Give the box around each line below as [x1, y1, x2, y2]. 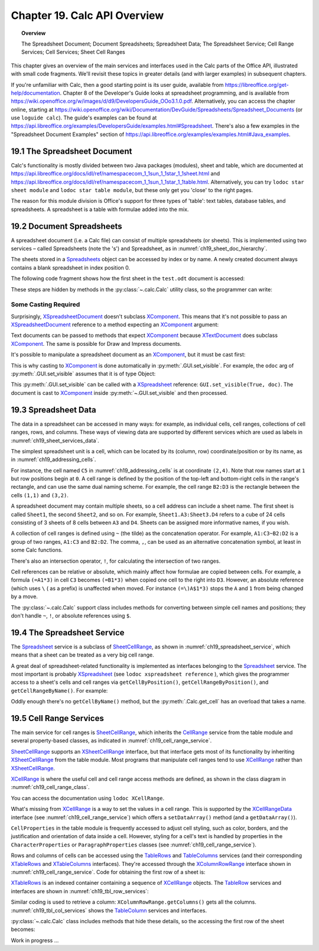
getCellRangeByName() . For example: [11, 687, 108, 694]
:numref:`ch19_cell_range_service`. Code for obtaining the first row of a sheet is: [11, 868, 206, 875]
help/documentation [11, 89, 60, 96]
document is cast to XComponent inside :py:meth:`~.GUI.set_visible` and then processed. [11, 389, 228, 396]
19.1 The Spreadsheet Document [11, 146, 132, 156]
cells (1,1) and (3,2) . [11, 491, 69, 499]
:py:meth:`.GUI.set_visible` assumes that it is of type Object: [11, 370, 156, 378]
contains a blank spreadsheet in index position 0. [11, 264, 131, 271]
